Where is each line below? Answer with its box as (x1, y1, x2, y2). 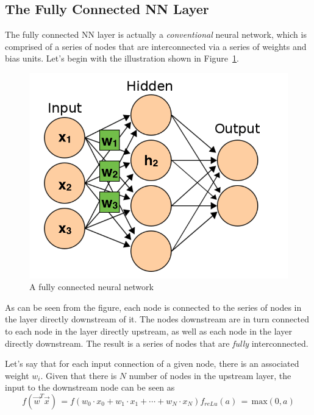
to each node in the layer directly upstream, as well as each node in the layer (5, 324, 292, 337)
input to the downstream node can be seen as (5, 381, 175, 394)
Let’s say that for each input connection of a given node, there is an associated (5, 357, 299, 370)
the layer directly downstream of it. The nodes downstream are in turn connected (5, 313, 309, 325)
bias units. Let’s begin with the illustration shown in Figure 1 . (5, 52, 239, 65)
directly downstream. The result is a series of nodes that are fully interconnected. (5, 336, 309, 349)
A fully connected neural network (29, 280, 154, 293)
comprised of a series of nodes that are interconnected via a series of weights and (5, 40, 307, 52)
